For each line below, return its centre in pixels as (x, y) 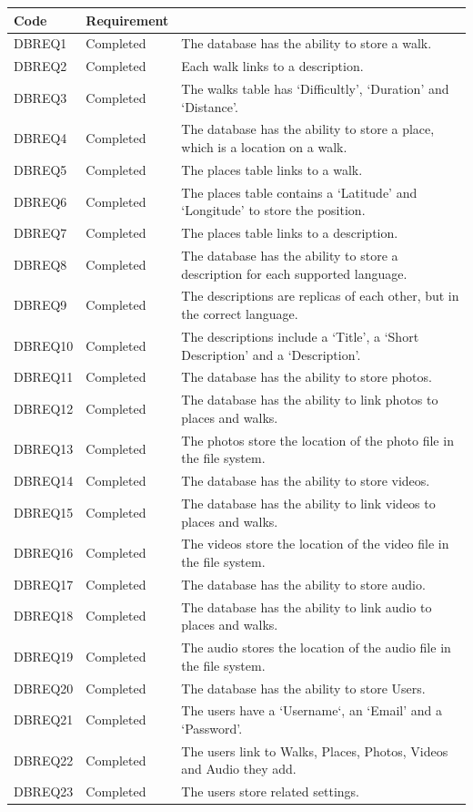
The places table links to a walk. (272, 169)
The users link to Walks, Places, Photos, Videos (315, 750)
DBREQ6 (40, 201)
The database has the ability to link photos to (310, 400)
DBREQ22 (44, 760)
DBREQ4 (40, 138)
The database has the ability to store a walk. (307, 43)
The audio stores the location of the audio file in (316, 648)
